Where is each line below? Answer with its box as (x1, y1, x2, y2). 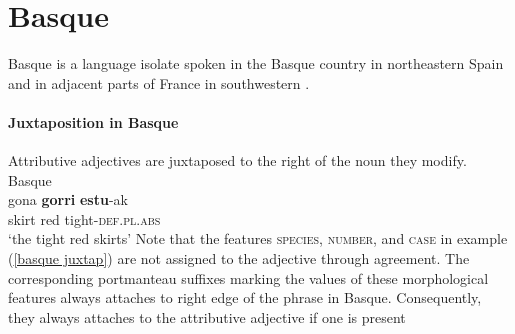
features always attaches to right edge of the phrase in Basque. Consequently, (8, 287, 482, 308)
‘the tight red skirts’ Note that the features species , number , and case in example (8, 228, 508, 249)
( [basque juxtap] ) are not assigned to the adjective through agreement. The (8, 248, 470, 269)
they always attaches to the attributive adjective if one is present (8, 306, 406, 327)
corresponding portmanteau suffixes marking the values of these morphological (8, 267, 489, 288)
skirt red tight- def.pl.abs (8, 208, 161, 229)
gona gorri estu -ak (8, 189, 128, 210)
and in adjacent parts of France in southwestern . (8, 72, 310, 93)
